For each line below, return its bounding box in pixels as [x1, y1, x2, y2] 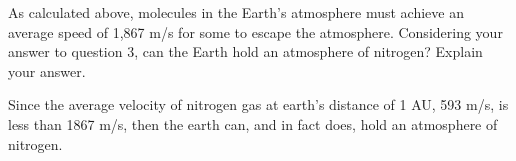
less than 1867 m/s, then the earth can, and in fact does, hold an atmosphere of [8, 113, 498, 134]
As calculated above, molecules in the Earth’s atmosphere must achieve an [8, 2, 464, 22]
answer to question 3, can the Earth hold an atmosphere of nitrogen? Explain [8, 41, 483, 62]
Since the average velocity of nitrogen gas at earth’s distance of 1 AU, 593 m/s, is [8, 94, 509, 115]
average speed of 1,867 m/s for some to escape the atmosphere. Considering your [8, 21, 503, 42]
